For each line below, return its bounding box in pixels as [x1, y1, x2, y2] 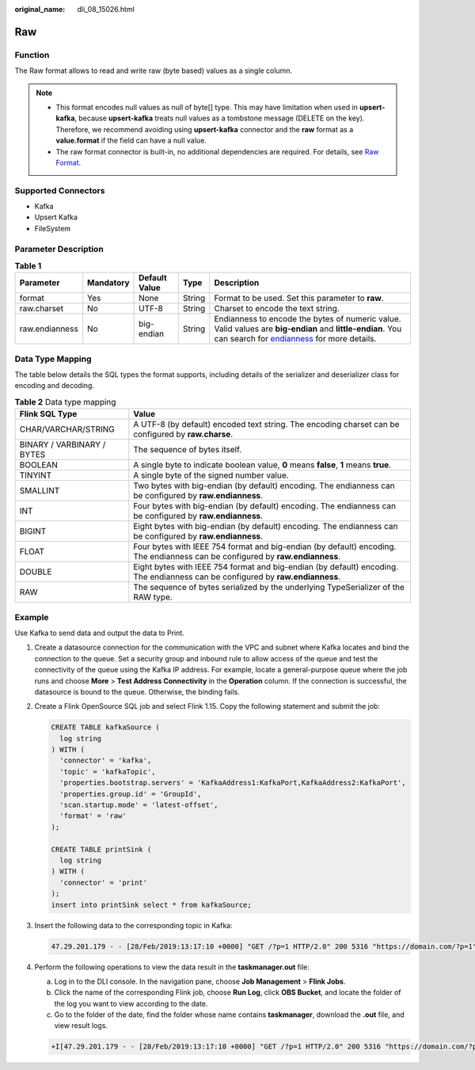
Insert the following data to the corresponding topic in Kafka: [34, 920, 233, 930]
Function [14, 49, 50, 60]
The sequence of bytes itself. [133, 444, 242, 455]
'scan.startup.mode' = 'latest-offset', [59, 801, 218, 809]
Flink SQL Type [19, 409, 78, 420]
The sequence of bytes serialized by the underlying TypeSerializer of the [133, 582, 405, 593]
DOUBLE [19, 566, 52, 577]
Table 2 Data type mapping [14, 397, 116, 408]
